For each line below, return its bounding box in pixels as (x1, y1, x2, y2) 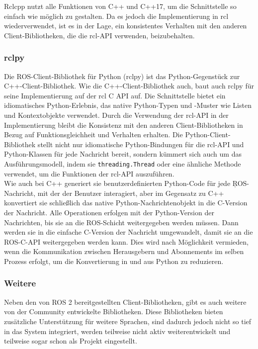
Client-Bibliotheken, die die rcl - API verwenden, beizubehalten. (4, 30, 195, 40)
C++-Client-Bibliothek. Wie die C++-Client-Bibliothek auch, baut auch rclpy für (4, 81, 254, 91)
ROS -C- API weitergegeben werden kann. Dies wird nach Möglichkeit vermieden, (4, 236, 249, 247)
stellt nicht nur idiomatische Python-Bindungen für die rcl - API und (37, 139, 244, 149)
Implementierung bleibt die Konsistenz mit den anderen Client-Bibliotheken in (4, 119, 243, 130)
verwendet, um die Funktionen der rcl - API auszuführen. (4, 168, 174, 178)
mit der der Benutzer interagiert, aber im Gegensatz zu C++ (37, 187, 224, 198)
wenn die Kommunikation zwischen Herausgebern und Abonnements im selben (4, 246, 244, 257)
